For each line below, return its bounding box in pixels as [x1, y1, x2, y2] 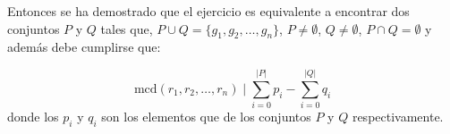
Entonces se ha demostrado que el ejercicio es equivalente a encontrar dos [7, 2, 410, 20]
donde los [7, 107, 59, 126]
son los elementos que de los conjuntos [101, 107, 311, 126]
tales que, [100, 19, 153, 38]
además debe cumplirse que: [7, 38, 161, 56]
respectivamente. [352, 107, 444, 126]
